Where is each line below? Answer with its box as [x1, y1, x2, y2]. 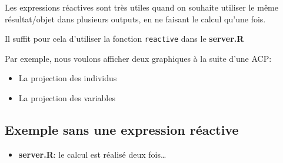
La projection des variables [18, 92, 115, 104]
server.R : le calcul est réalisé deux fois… [18, 148, 167, 160]
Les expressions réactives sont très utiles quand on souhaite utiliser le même [5, 1, 278, 13]
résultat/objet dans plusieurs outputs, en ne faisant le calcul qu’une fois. [5, 12, 266, 25]
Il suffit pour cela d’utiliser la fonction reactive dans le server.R [5, 32, 244, 45]
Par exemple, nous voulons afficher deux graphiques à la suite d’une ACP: [5, 52, 272, 64]
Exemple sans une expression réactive [5, 121, 239, 139]
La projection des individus [18, 72, 117, 84]
